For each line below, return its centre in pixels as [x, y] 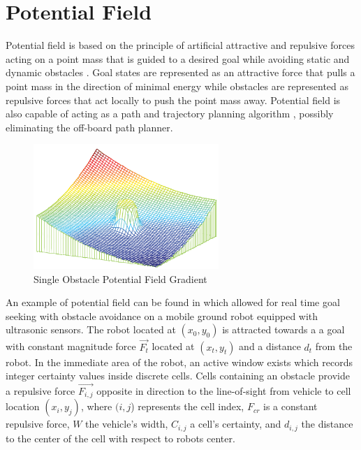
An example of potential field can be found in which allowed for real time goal [173, 302]
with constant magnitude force [71, 346]
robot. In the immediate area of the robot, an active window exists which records [179, 362]
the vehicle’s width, [127, 424]
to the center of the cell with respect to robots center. [120, 438]
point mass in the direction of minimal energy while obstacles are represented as [177, 86]
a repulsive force [40, 390]
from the [334, 346]
